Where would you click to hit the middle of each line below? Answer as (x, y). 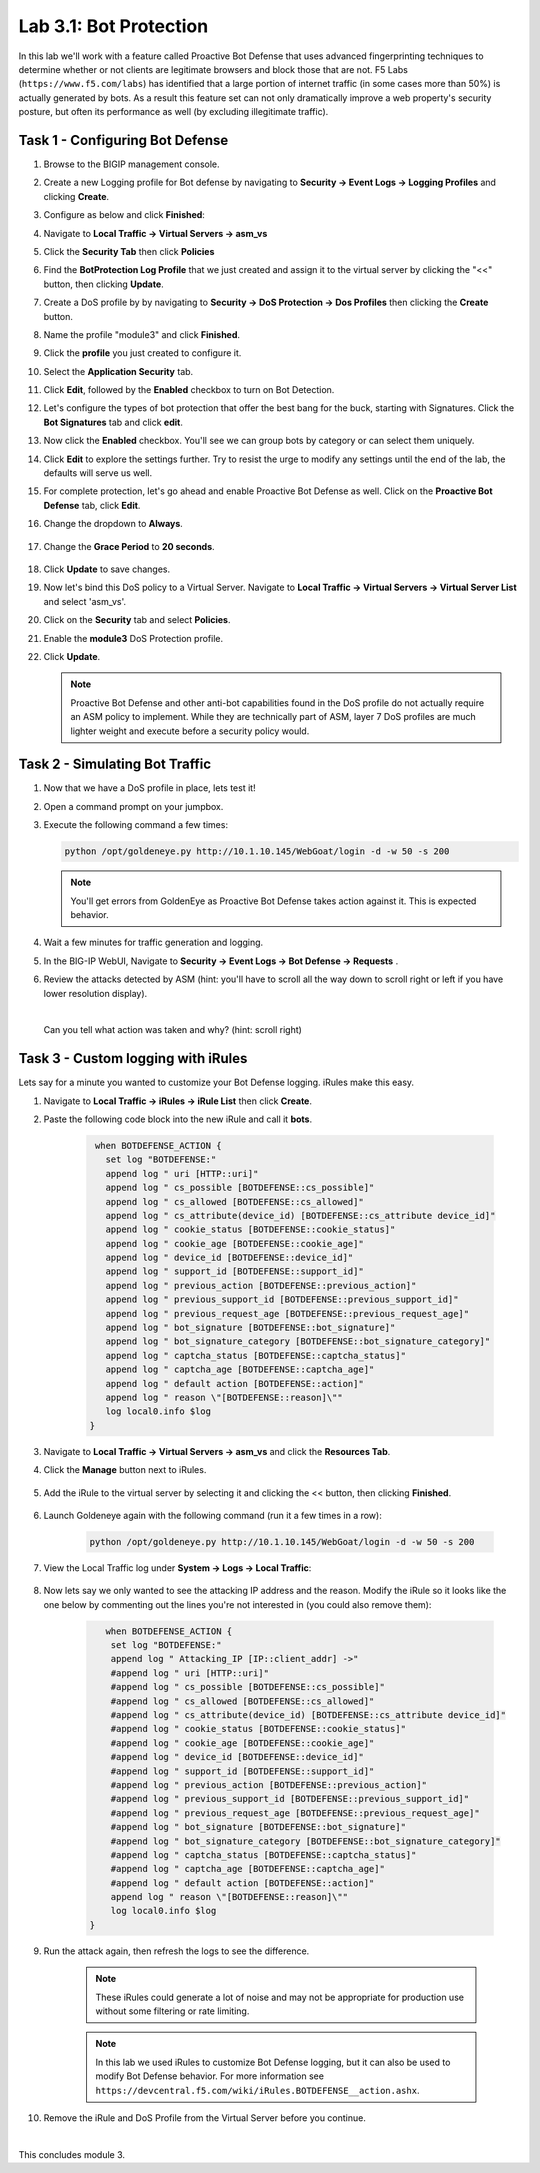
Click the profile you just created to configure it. (142, 353)
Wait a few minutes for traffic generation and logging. (153, 942)
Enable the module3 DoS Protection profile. (133, 638)
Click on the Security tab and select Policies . (137, 620)
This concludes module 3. (71, 2154)
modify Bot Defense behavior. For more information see (210, 2076)
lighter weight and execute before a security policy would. (190, 731)
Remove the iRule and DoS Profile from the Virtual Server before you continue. (205, 2117)
